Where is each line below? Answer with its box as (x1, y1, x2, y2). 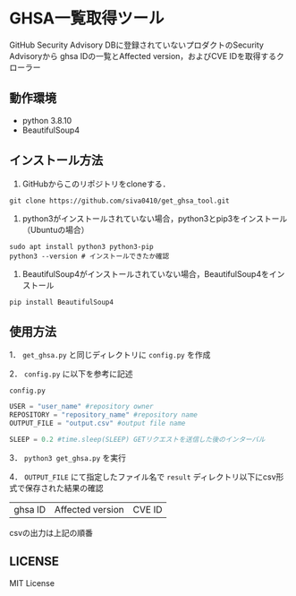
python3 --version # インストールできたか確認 (9, 252, 170, 261)
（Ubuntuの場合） (21, 224, 89, 235)
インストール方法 (9, 153, 104, 168)
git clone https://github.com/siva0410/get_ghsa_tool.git (9, 196, 230, 205)
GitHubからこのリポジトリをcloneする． (21, 178, 171, 189)
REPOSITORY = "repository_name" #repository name (9, 410, 199, 419)
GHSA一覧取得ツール (9, 8, 165, 29)
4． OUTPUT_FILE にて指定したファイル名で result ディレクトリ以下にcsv (9, 471, 276, 482)
